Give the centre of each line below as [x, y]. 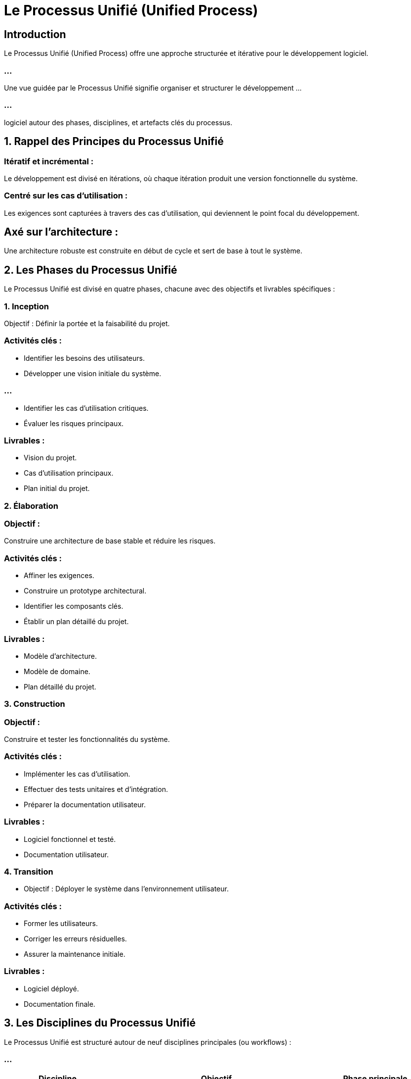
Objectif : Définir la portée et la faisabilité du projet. [87, 324]
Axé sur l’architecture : [61, 232]
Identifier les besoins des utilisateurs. [84, 358]
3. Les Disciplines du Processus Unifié [100, 1023]
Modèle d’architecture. [60, 656]
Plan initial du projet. [57, 489]
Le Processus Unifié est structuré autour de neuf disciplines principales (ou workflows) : [148, 1042]
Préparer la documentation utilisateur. [85, 804]
